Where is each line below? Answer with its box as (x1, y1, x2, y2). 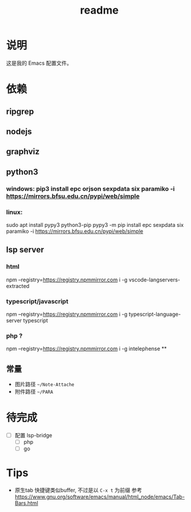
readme (80, 4, 119, 17)
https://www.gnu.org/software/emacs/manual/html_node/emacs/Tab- (14, 493, 185, 501)
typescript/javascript (6, 297, 69, 305)
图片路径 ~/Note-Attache (14, 380, 75, 388)
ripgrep (6, 106, 34, 116)
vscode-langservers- (128, 276, 180, 283)
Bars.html (14, 500, 38, 507)
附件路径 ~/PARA (14, 388, 53, 395)
